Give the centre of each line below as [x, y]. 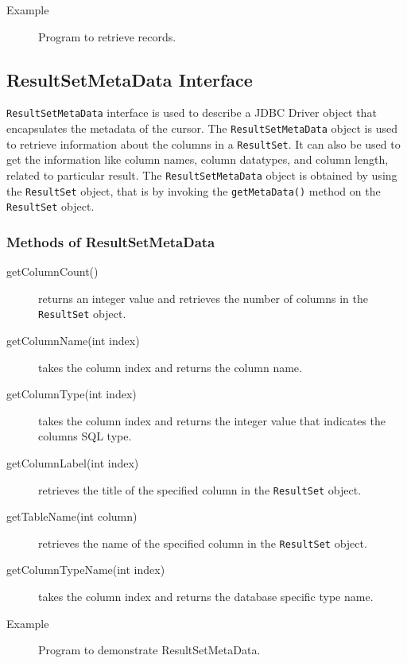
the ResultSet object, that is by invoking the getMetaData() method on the [194, 190]
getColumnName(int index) [73, 340]
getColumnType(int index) [72, 394]
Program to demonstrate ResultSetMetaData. [149, 650]
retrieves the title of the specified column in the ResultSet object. [200, 489]
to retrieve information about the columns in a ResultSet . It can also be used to [203, 143]
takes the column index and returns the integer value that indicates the [212, 420]
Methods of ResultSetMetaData [111, 241]
